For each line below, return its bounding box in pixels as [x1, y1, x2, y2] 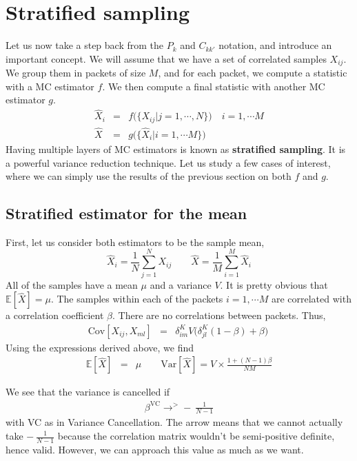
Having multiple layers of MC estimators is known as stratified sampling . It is [6, 141, 346, 156]
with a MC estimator [6, 79, 94, 93]
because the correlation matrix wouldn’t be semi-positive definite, [57, 429, 335, 442]
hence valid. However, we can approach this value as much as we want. [6, 442, 304, 456]
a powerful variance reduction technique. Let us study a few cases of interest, [6, 155, 331, 170]
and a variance [150, 277, 212, 291]
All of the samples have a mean [6, 277, 138, 291]
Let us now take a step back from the [6, 38, 164, 52]
